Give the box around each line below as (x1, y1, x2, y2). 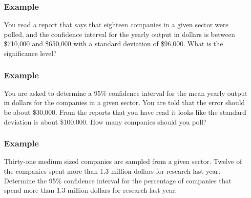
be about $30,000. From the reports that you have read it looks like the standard (4, 107, 247, 117)
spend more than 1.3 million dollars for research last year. (4, 185, 177, 195)
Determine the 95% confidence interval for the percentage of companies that (4, 175, 231, 185)
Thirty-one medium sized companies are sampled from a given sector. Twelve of (4, 156, 242, 166)
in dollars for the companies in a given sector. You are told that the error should (4, 97, 245, 108)
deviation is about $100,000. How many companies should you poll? (4, 116, 207, 126)
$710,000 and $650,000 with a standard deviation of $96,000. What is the (4, 38, 223, 49)
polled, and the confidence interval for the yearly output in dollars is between (4, 29, 235, 39)
